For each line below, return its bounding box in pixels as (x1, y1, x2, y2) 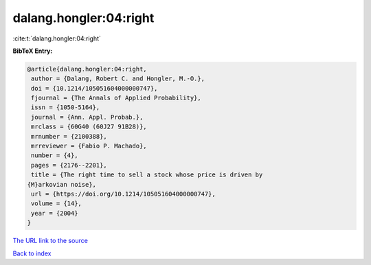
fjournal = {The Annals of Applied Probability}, (31, 94, 202, 102)
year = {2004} (31, 209, 78, 217)
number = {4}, (31, 152, 78, 159)
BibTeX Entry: (12, 47, 53, 55)
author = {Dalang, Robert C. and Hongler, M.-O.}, (31, 75, 205, 82)
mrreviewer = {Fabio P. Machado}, (31, 142, 147, 150)
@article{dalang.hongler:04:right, (27, 65, 147, 73)
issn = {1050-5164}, (31, 104, 100, 111)
